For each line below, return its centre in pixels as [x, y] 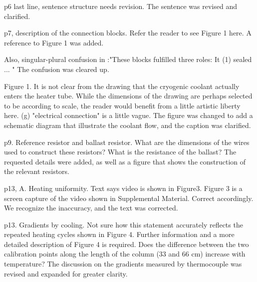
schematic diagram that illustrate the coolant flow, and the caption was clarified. [128, 125]
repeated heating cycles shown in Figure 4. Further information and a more [119, 234]
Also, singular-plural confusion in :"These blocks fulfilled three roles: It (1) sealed [128, 59]
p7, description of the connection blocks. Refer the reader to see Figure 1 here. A [128, 33]
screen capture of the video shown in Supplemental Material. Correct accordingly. [129, 198]
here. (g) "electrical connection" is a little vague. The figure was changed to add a [128, 115]
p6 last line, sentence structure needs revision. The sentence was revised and [121, 6]
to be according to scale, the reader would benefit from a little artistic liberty [122, 105]
